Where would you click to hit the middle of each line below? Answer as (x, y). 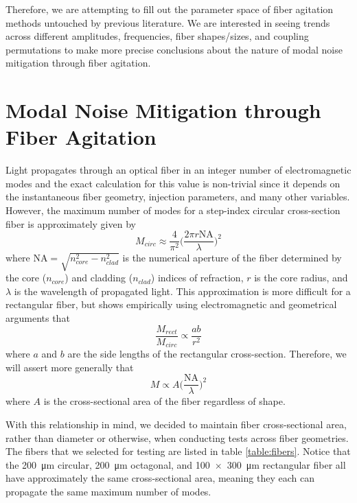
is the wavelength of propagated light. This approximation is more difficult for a (182, 291)
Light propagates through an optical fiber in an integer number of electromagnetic (178, 170)
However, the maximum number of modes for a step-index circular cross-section (173, 210)
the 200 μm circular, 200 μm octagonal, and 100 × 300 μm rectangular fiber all (176, 464)
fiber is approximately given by (71, 223)
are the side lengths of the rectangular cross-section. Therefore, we (207, 354)
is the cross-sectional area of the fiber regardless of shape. (164, 401)
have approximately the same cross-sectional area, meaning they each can (160, 478)
